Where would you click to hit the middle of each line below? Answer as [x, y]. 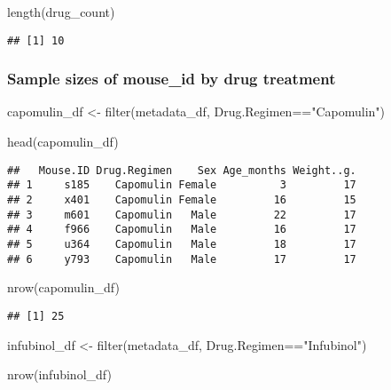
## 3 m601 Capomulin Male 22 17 [182, 215]
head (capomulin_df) [63, 142]
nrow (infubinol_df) [59, 374]
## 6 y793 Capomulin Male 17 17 [182, 259]
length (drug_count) [61, 12]
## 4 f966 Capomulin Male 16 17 [182, 230]
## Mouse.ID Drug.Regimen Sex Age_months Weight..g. [182, 170]
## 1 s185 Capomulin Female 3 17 [182, 185]
